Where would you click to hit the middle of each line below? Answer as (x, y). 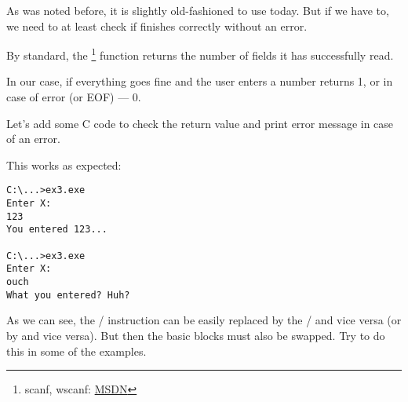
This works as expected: (64, 164)
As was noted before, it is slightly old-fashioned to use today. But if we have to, (198, 10)
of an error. (33, 139)
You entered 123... (57, 230)
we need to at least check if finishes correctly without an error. (157, 26)
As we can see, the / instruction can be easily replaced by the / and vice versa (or (204, 320)
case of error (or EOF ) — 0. (74, 97)
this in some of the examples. (76, 351)
